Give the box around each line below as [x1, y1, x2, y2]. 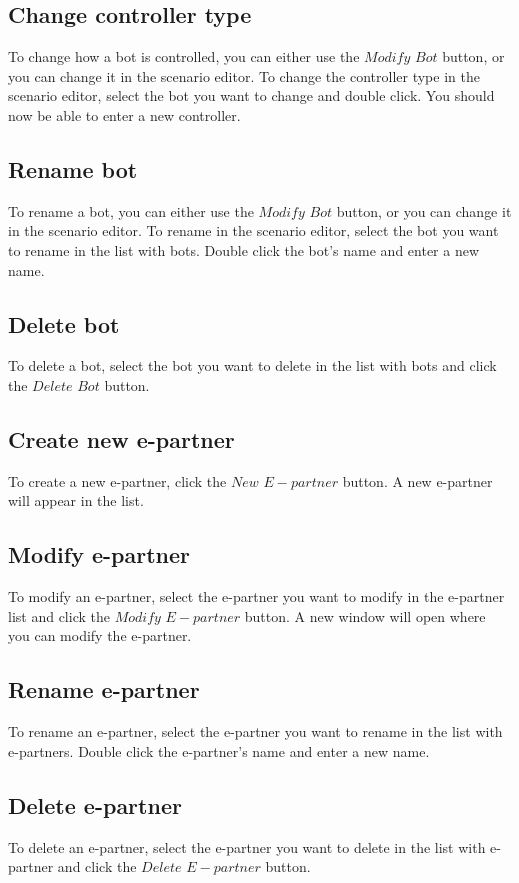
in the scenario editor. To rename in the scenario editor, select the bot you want [8, 220, 499, 241]
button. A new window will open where [244, 605, 486, 626]
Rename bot [8, 153, 138, 184]
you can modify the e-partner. [8, 625, 192, 646]
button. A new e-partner [342, 470, 493, 491]
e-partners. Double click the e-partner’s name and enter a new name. [8, 740, 430, 761]
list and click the [8, 605, 110, 626]
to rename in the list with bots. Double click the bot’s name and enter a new [8, 239, 480, 260]
